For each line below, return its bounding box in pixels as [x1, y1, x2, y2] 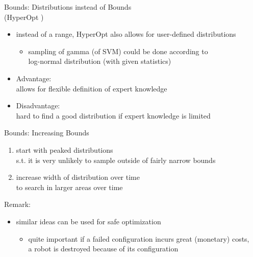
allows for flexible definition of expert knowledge [16, 83, 167, 94]
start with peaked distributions [16, 144, 113, 155]
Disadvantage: [16, 100, 60, 111]
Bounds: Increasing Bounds [4, 127, 89, 138]
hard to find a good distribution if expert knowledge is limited [16, 110, 211, 121]
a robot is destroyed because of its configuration [28, 243, 179, 254]
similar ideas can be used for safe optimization [16, 216, 161, 226]
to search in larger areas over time [16, 181, 123, 192]
